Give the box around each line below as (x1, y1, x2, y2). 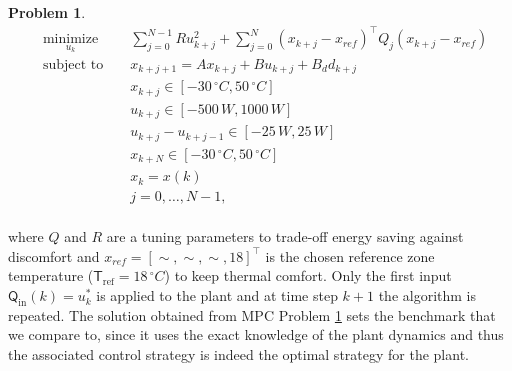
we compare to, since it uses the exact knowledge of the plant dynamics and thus (8, 324, 504, 345)
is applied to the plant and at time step (96, 285, 338, 306)
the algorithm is (378, 285, 477, 306)
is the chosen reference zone (265, 245, 435, 266)
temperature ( (8, 265, 94, 286)
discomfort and (8, 245, 100, 266)
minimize (42, 32, 99, 47)
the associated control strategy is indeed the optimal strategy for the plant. (8, 344, 469, 365)
